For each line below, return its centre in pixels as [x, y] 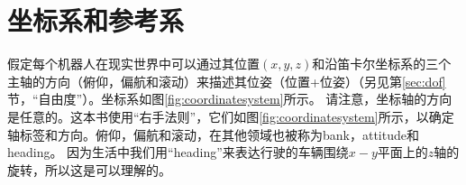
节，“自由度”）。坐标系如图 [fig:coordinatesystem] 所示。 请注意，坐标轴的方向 [230, 99]
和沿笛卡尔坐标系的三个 [382, 64]
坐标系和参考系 [96, 20]
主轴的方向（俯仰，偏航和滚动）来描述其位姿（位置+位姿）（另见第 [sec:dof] [227, 81]
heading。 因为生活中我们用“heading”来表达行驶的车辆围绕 [178, 152]
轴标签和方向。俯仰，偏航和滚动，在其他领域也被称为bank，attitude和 [213, 134]
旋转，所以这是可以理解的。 [89, 169]
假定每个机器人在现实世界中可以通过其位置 [133, 64]
